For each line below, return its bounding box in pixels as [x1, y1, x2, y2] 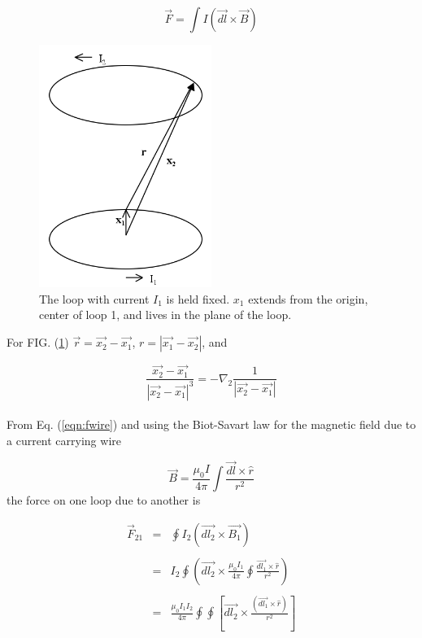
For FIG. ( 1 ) [7, 334, 69, 351]
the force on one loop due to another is [7, 492, 201, 509]
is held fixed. [166, 290, 230, 307]
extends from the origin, [248, 290, 368, 307]
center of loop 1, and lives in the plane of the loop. [39, 306, 292, 323]
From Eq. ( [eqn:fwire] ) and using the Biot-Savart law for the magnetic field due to [7, 416, 416, 433]
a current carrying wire [7, 431, 121, 448]
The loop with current [39, 290, 150, 307]
